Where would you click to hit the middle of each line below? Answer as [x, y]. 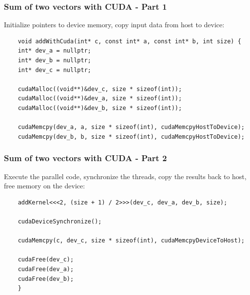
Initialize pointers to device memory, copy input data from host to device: [114, 25]
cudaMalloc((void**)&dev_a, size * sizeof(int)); [100, 99]
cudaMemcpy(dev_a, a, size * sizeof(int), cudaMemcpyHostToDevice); [131, 127]
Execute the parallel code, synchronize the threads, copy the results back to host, [125, 176]
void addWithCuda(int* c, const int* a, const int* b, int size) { [129, 41]
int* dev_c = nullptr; [54, 70]
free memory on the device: [45, 186]
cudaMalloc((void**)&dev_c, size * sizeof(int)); [100, 89]
